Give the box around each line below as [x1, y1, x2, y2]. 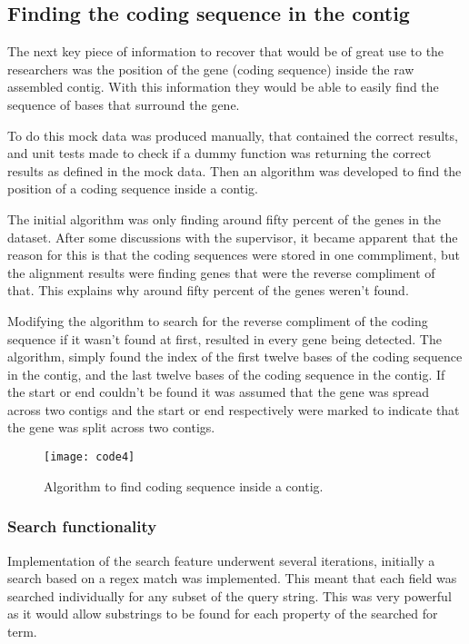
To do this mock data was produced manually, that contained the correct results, [7, 125, 458, 144]
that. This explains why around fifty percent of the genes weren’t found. [7, 281, 409, 300]
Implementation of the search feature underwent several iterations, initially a [7, 550, 435, 570]
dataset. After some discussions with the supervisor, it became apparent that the [7, 227, 458, 246]
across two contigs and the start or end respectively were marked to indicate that [7, 400, 460, 419]
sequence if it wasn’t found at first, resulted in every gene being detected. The [7, 329, 442, 348]
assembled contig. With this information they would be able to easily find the [7, 77, 439, 96]
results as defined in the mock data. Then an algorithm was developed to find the [7, 161, 462, 180]
